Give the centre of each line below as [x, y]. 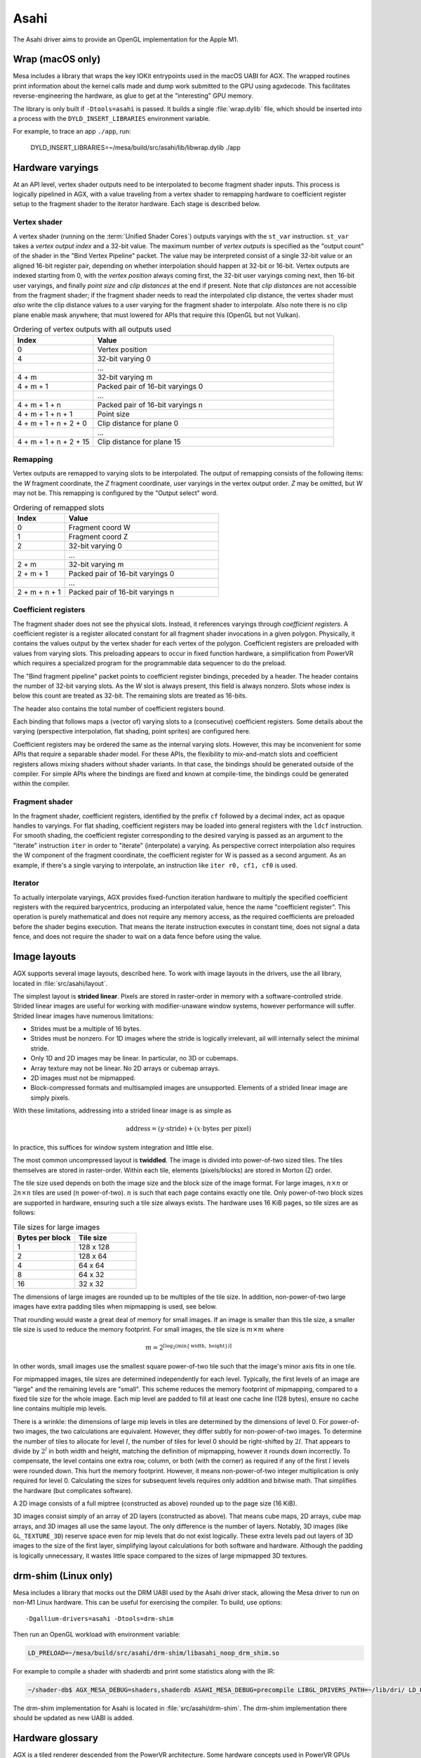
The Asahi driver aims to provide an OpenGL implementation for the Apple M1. [126, 39]
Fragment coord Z [98, 537]
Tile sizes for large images [56, 1227]
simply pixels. [50, 1098]
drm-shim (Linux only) [63, 1576]
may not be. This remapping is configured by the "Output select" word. [115, 493]
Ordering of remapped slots [59, 508]
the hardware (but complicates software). [73, 1490]
